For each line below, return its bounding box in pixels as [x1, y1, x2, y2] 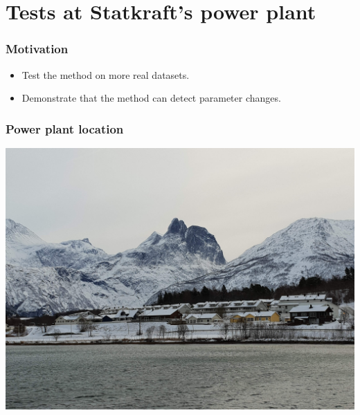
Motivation [6, 40, 69, 57]
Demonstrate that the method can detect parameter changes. [21, 91, 281, 105]
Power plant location [6, 120, 124, 137]
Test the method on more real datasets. [21, 67, 190, 82]
